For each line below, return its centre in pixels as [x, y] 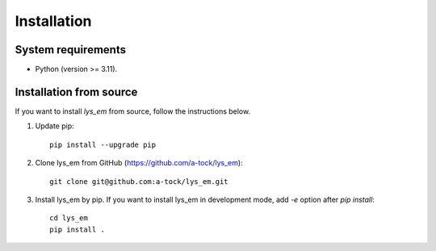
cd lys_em [69, 218]
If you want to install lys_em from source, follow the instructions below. [132, 111]
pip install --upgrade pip [103, 144]
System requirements [71, 50]
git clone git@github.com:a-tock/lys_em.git [139, 181]
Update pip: [55, 126]
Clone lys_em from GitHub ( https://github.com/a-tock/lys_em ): [139, 163]
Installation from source [76, 92]
